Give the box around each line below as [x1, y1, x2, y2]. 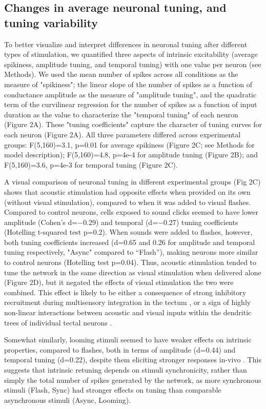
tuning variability [4, 14, 98, 30]
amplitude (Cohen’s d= [4, 216, 78, 227]
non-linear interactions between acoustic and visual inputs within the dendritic [4, 307, 252, 318]
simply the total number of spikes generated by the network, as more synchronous [4, 374, 261, 385]
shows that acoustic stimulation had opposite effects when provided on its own [4, 186, 251, 197]
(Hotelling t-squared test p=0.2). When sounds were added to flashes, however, [4, 227, 253, 237]
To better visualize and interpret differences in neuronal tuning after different [4, 38, 248, 49]
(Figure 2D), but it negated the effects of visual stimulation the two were [4, 277, 234, 288]
